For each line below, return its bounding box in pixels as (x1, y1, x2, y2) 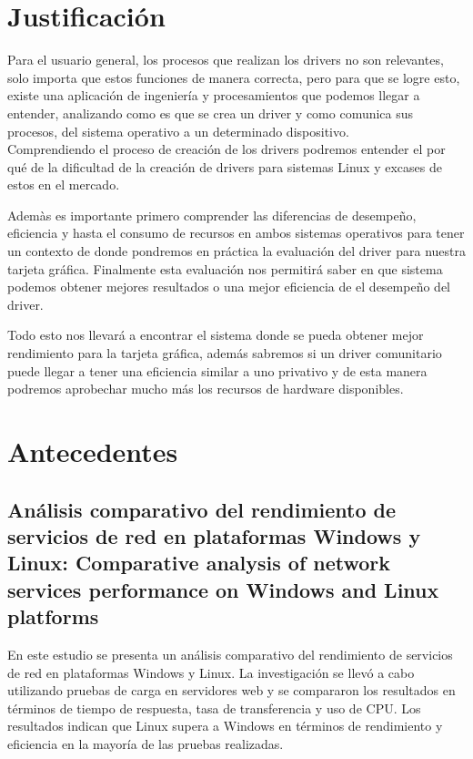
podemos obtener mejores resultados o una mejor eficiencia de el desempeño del (7, 277, 450, 296)
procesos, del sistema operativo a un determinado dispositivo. (7, 121, 349, 140)
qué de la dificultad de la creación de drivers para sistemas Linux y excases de (7, 157, 442, 176)
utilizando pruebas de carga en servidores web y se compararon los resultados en (7, 681, 456, 700)
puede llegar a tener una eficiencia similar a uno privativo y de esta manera (7, 361, 428, 380)
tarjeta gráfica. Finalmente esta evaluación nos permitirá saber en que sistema (7, 259, 443, 278)
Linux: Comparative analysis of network (7, 549, 391, 577)
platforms (7, 602, 99, 631)
